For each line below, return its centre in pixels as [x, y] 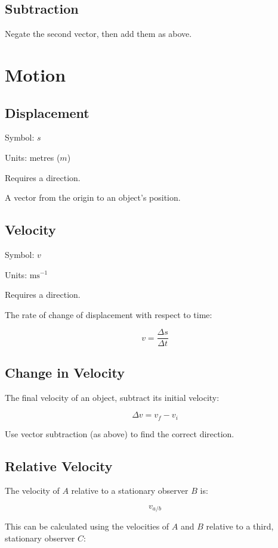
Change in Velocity [65, 372]
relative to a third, [240, 526]
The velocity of [32, 491]
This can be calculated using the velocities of [87, 526]
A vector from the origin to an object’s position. [93, 197]
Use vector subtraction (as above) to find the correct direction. [120, 433]
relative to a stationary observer [130, 491]
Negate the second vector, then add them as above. [98, 34]
